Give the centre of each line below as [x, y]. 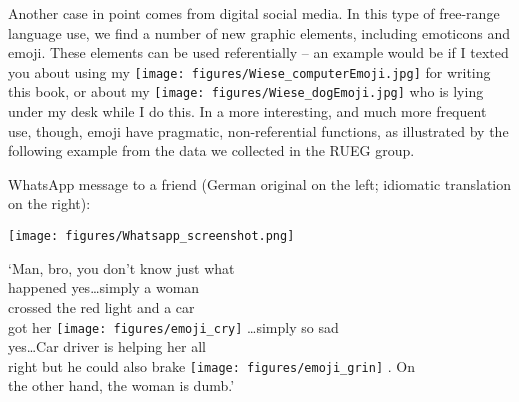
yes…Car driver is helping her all [107, 346]
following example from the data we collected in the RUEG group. [211, 150]
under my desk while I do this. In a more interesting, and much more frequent [247, 111]
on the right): [49, 203]
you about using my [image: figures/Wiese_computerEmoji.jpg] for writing [249, 71]
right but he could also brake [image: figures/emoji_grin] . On [211, 365]
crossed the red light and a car [101, 306]
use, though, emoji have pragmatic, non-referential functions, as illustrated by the [258, 130]
